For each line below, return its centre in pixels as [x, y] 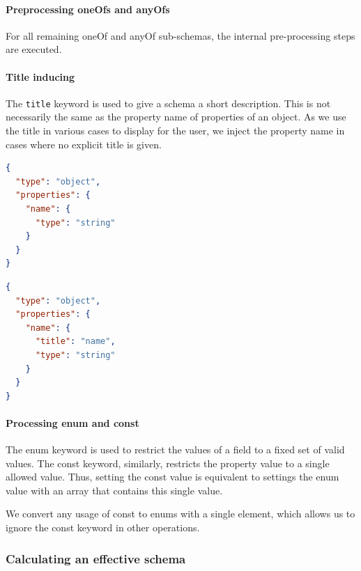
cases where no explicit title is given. [84, 144]
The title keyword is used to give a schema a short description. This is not [168, 103]
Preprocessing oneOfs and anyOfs [88, 9]
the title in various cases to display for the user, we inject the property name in [175, 131]
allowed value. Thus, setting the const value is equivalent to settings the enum [172, 477]
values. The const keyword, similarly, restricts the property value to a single [168, 463]
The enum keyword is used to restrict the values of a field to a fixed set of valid [175, 449]
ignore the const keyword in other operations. [103, 527]
